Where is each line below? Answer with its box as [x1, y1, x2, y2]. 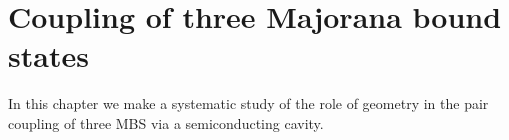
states [8, 35, 89, 76]
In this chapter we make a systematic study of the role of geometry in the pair [8, 93, 489, 114]
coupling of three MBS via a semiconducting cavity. [8, 112, 324, 133]
